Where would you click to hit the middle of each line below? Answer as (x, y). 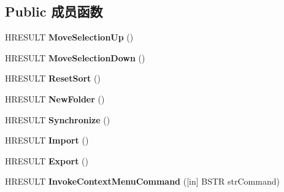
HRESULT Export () (47, 160)
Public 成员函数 (54, 11)
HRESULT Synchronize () (58, 119)
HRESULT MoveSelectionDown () (75, 57)
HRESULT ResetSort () (53, 78)
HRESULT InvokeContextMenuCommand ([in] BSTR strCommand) (142, 181)
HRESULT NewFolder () (55, 98)
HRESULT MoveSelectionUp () (69, 37)
